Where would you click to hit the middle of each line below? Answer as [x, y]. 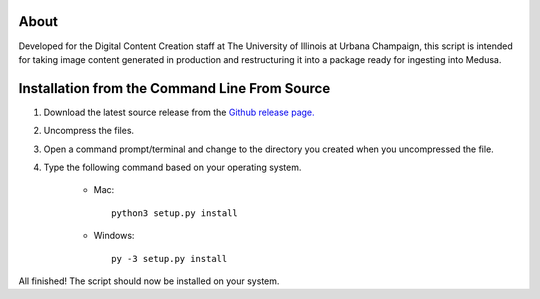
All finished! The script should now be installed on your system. [149, 281]
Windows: [114, 236]
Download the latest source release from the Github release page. [179, 112]
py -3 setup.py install [169, 258]
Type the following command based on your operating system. [172, 167]
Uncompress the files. [89, 131]
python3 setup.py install [175, 213]
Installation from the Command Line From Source [174, 88]
